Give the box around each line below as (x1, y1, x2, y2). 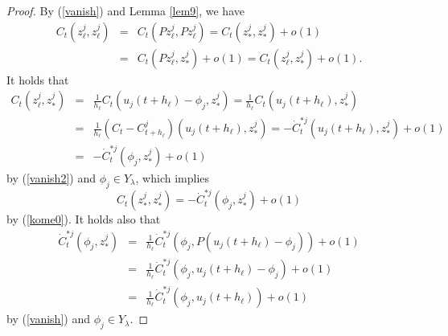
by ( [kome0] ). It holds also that (6, 211, 161, 227)
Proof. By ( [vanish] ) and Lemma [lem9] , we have (6, 2, 245, 18)
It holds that (6, 71, 69, 88)
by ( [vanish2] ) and (6, 169, 96, 186)
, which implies (135, 169, 210, 186)
